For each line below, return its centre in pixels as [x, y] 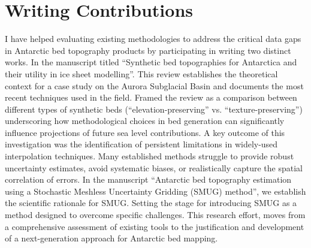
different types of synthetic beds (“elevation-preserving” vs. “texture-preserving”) [154, 109]
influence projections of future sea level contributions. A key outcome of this [145, 132]
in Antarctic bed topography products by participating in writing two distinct [148, 50]
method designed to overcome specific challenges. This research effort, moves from [155, 215]
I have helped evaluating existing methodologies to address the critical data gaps [153, 39]
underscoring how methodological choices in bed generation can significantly [145, 121]
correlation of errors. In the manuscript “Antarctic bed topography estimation [148, 179]
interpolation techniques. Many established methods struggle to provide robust [150, 156]
